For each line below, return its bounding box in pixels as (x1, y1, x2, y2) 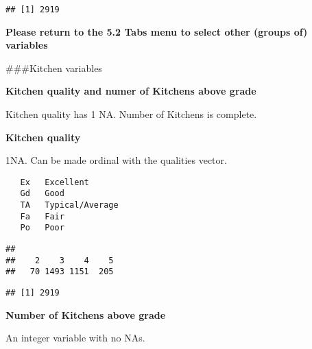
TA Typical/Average (20, 200, 119, 210)
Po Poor (20, 223, 64, 233)
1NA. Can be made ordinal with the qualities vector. (5, 153, 227, 167)
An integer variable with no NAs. (5, 330, 145, 345)
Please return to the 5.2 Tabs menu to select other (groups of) (5, 24, 308, 38)
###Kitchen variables (5, 60, 102, 75)
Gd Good (20, 189, 64, 199)
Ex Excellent (20, 177, 89, 187)
